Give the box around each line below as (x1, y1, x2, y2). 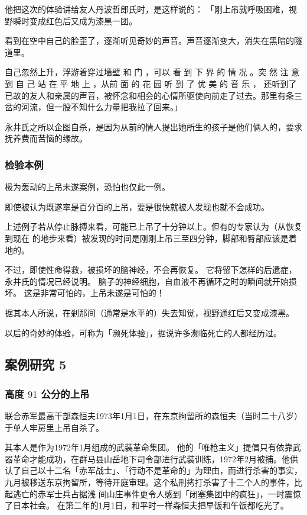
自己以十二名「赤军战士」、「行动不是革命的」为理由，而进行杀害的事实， (21, 464, 302, 477)
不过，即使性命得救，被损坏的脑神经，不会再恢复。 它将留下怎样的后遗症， (5, 263, 297, 276)
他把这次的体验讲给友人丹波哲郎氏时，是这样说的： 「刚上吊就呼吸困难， (5, 3, 289, 15)
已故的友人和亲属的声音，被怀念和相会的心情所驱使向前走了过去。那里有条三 (5, 89, 302, 101)
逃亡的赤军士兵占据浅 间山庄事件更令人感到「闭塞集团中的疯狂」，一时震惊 (12, 487, 301, 500)
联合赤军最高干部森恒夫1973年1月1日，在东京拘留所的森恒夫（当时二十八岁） (5, 410, 302, 422)
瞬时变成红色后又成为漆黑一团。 (12, 14, 137, 27)
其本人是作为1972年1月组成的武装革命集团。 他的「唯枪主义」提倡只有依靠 (5, 441, 293, 453)
